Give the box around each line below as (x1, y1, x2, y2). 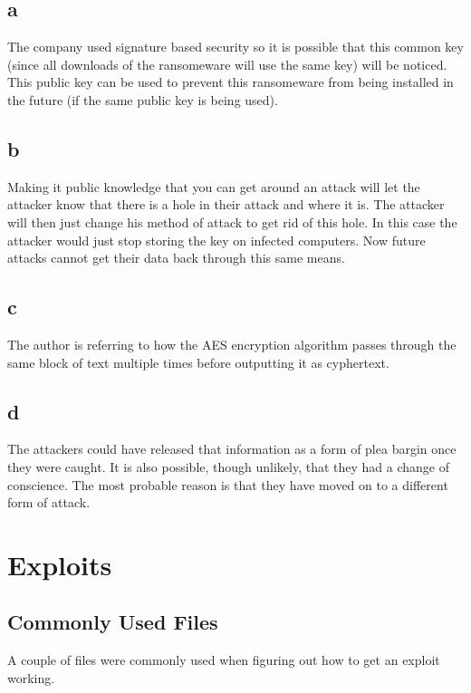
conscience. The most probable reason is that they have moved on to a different (7, 475, 448, 494)
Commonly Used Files (7, 608, 218, 636)
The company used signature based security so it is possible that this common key (7, 37, 464, 56)
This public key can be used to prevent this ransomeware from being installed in (7, 72, 454, 91)
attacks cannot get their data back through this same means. (7, 248, 345, 267)
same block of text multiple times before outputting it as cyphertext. (7, 352, 389, 371)
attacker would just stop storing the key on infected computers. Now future (7, 230, 426, 249)
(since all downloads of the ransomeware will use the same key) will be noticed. (7, 54, 447, 73)
